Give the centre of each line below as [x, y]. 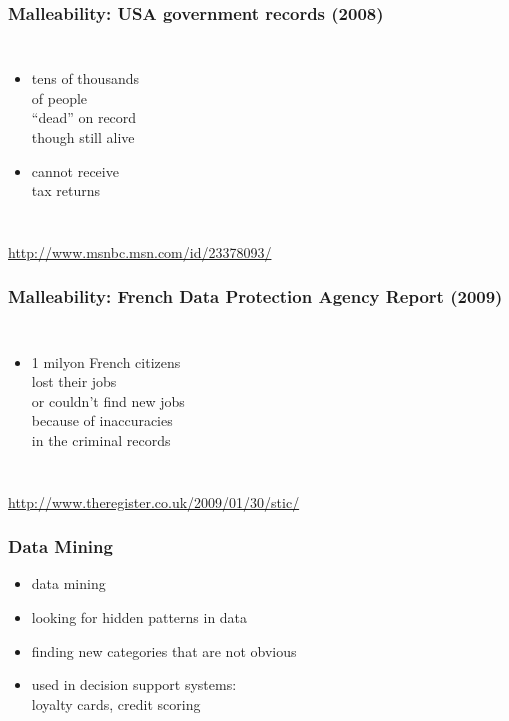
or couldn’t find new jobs [108, 400]
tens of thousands [85, 78]
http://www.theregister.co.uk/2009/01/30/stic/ [154, 501]
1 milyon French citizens [106, 361]
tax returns [66, 190]
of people [59, 97]
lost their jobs [74, 381]
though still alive [83, 137]
